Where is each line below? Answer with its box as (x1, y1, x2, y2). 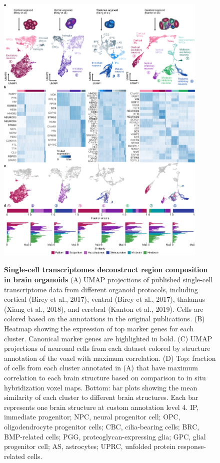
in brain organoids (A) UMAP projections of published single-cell (4, 274, 212, 285)
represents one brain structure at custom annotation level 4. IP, (4, 401, 199, 412)
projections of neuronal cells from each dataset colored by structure (4, 343, 210, 353)
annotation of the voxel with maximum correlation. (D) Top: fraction (4, 352, 216, 363)
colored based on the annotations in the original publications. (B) (4, 313, 205, 324)
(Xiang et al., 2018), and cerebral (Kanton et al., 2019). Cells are (4, 303, 203, 314)
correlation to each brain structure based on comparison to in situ (4, 372, 206, 383)
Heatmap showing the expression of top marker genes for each (4, 323, 194, 334)
